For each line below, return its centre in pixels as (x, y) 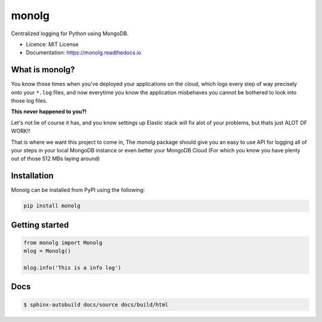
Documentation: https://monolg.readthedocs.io (83, 53)
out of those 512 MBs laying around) (55, 159)
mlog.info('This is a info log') (72, 268)
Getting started (40, 225)
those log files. (29, 101)
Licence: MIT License (52, 44)
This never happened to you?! (49, 112)
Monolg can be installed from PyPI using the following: (78, 190)
